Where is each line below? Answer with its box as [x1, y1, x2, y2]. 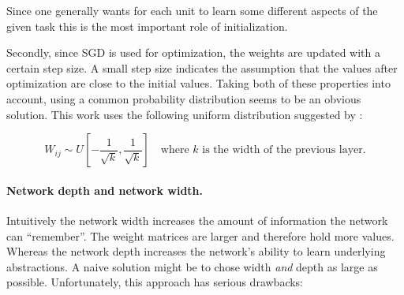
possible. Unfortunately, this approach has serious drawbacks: [6, 274, 304, 290]
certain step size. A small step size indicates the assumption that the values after [6, 59, 398, 76]
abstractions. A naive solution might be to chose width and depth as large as [6, 258, 378, 274]
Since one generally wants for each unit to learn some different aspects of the [6, 2, 378, 18]
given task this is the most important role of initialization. [6, 17, 288, 34]
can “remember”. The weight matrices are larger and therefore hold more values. [6, 227, 395, 244]
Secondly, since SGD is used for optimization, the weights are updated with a [6, 44, 380, 61]
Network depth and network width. [6, 181, 204, 198]
